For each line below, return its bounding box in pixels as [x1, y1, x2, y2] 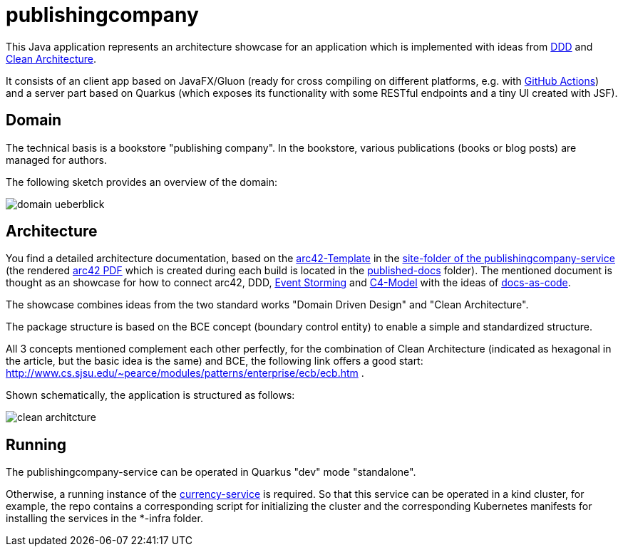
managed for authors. [6, 153, 107, 166]
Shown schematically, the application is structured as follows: [6, 389, 295, 402]
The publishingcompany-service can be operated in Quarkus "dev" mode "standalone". [6, 466, 416, 479]
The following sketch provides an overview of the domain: [6, 175, 278, 188]
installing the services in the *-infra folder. [6, 512, 203, 525]
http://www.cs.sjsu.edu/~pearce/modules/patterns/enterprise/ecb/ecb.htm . [6, 367, 364, 380]
